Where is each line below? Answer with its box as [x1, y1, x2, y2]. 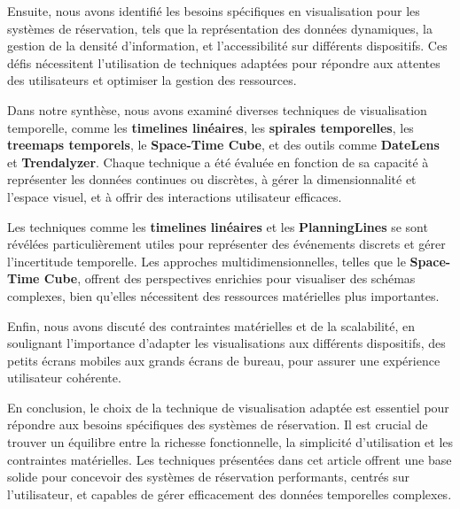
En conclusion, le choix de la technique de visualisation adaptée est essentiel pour [7, 397, 449, 416]
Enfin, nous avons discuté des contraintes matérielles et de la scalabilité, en [7, 316, 416, 335]
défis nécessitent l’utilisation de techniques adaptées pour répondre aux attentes [7, 53, 441, 72]
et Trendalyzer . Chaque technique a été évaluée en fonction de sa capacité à [7, 152, 429, 171]
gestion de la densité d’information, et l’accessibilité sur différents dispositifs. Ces [7, 36, 448, 55]
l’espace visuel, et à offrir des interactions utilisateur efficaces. [7, 187, 342, 205]
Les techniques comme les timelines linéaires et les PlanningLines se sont [7, 217, 428, 235]
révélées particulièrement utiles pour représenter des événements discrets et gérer [7, 235, 446, 253]
